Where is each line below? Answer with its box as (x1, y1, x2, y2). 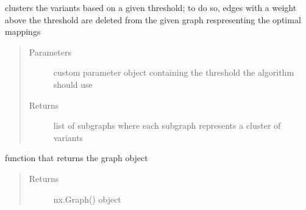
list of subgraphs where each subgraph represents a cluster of (53, 119, 281, 132)
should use (53, 78, 93, 90)
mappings (5, 25, 41, 38)
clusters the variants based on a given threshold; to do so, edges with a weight (5, 1, 297, 13)
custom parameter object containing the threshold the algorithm (53, 66, 294, 79)
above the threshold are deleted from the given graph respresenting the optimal (5, 13, 301, 26)
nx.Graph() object (53, 192, 121, 205)
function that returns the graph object (5, 151, 148, 164)
